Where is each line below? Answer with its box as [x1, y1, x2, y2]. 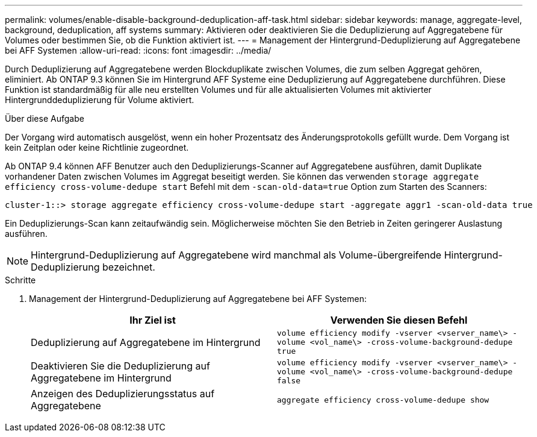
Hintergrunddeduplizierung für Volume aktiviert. [5, 95, 194, 105]
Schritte [5, 275, 36, 285]
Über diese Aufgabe [5, 113, 84, 124]
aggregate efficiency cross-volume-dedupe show [277, 395, 489, 404]
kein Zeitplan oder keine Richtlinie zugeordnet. [5, 142, 189, 152]
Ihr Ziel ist [129, 314, 176, 326]
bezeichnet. [102, 261, 155, 273]
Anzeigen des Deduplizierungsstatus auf [31, 388, 215, 400]
